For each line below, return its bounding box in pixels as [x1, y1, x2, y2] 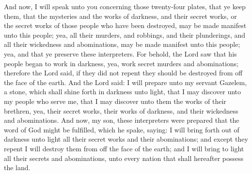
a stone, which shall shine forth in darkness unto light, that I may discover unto [4, 87, 241, 97]
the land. [4, 162, 31, 173]
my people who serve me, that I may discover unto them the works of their [4, 96, 226, 106]
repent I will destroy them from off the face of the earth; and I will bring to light [4, 143, 244, 153]
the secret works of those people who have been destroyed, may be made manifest [4, 20, 247, 30]
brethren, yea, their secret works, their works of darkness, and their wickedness [4, 105, 238, 116]
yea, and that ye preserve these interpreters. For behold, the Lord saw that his [4, 48, 237, 58]
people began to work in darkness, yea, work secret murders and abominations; [4, 58, 239, 68]
